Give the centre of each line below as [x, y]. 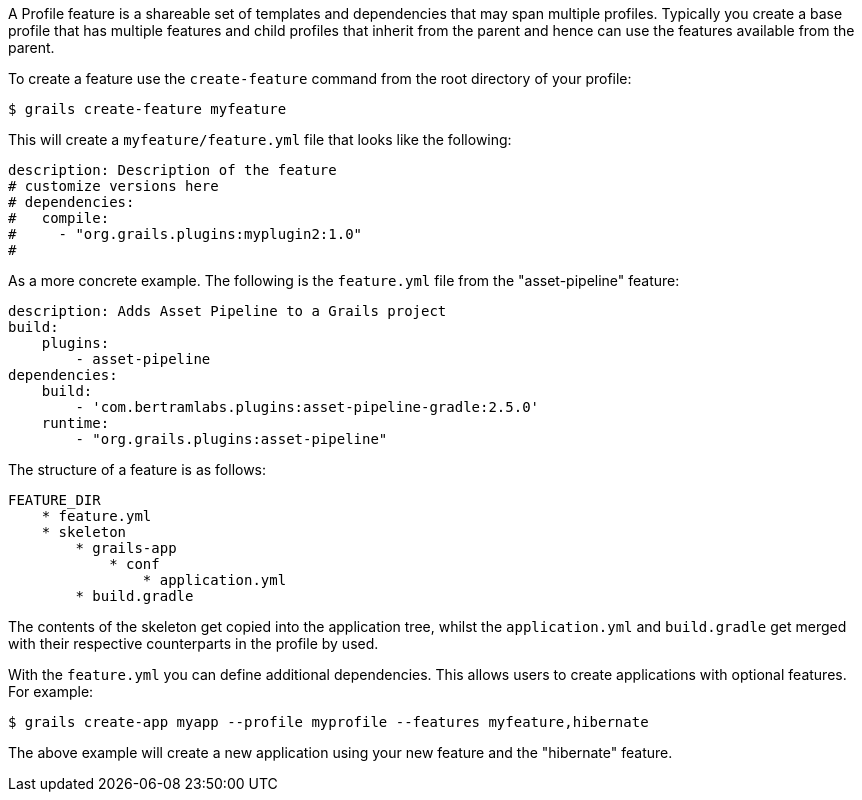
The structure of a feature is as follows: [137, 469]
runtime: [75, 423]
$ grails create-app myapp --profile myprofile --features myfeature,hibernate [328, 722]
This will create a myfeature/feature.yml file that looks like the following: [260, 139]
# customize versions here [113, 186]
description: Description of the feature [172, 170]
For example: [51, 691]
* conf [134, 564]
